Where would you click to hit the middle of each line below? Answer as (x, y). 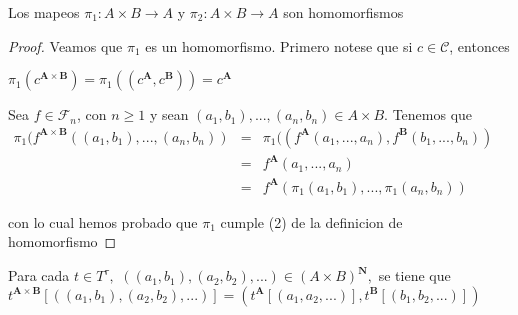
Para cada (39, 275)
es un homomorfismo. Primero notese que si (279, 45)
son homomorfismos (343, 12)
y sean (169, 114)
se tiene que (414, 275)
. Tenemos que (428, 114)
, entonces (479, 45)
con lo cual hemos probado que (103, 221)
